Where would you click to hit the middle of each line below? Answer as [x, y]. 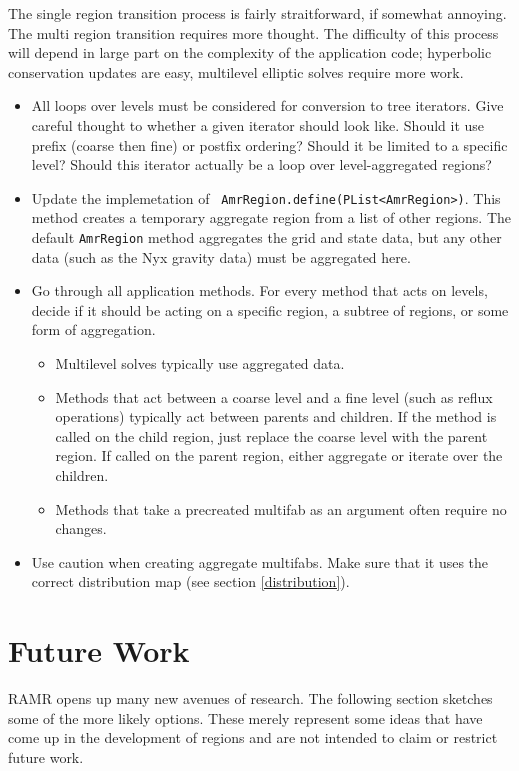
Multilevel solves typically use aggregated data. [200, 363]
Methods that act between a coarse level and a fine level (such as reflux [274, 396]
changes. [81, 528]
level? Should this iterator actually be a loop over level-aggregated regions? [261, 164]
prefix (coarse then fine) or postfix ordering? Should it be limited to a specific [269, 144]
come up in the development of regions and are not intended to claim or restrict [253, 737]
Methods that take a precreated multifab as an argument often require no [281, 508]
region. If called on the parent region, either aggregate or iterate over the [279, 455]
